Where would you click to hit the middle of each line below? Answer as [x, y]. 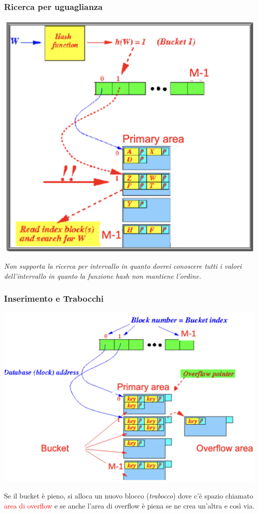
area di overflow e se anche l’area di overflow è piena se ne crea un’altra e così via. [129, 505]
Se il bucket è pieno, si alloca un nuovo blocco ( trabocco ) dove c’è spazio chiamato [129, 496]
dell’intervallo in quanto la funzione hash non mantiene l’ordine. [103, 276]
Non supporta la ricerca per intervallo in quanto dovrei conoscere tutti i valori [123, 266]
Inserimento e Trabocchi [54, 298]
